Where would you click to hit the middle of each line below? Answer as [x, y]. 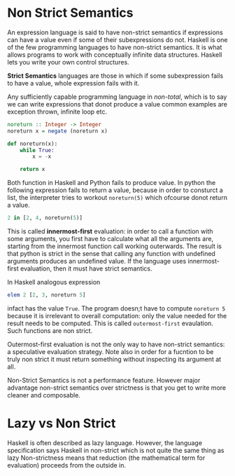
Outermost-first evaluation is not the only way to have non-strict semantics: [116, 344]
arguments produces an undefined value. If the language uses [97, 261]
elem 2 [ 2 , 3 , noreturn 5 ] [47, 295]
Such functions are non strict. [50, 330]
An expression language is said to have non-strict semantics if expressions [115, 32]
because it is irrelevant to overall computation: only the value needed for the [117, 315]
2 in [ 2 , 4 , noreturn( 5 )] [45, 218]
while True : [37, 150]
